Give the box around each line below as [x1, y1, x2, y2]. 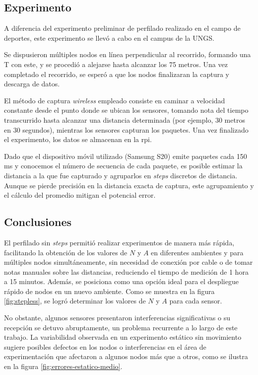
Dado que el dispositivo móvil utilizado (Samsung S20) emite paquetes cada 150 [4, 150, 247, 161]
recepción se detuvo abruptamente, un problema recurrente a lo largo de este [4, 322, 238, 332]
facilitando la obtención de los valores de [4, 247, 128, 257]
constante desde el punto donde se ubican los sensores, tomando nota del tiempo [4, 105, 249, 115]
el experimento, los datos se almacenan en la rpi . [4, 134, 152, 145]
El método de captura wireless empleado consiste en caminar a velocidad [4, 95, 225, 105]
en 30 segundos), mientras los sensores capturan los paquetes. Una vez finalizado [4, 124, 249, 135]
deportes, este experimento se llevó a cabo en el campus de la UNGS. [4, 32, 214, 43]
